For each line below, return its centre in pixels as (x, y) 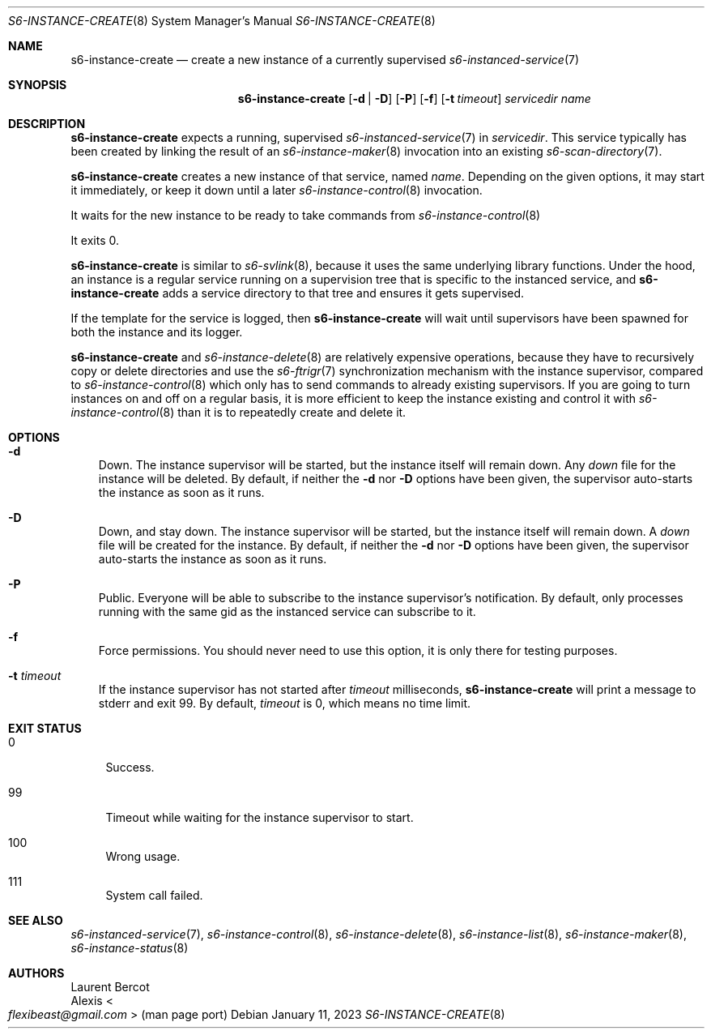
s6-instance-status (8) (130, 948)
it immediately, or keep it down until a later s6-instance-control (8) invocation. (277, 190)
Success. (130, 767)
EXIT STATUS (45, 728)
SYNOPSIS (38, 85)
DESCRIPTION (47, 124)
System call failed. (154, 895)
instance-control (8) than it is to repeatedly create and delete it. (238, 412)
